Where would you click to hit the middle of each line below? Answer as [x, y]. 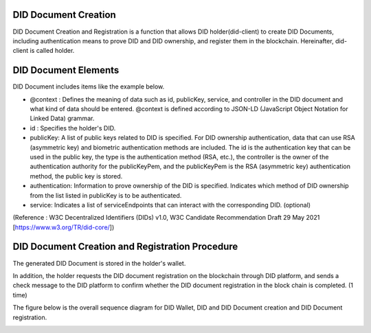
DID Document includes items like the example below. [89, 87]
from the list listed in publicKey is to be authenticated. [106, 195]
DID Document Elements [66, 70]
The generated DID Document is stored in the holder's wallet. [99, 263]
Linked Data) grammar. [62, 118]
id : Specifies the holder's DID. [73, 128]
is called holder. [52, 51]
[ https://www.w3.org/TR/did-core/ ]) [64, 227]
